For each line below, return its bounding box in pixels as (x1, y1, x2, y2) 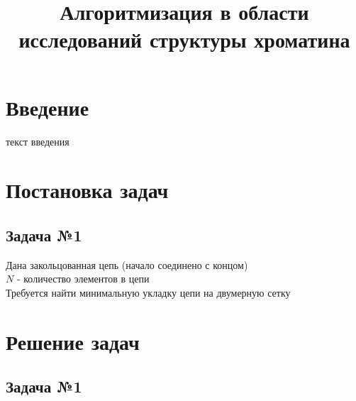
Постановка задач (6, 175, 169, 204)
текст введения (6, 133, 69, 148)
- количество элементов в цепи (16, 271, 150, 286)
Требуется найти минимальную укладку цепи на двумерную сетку (6, 285, 291, 300)
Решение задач (6, 326, 140, 356)
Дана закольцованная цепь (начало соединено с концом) (6, 257, 248, 272)
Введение (6, 92, 89, 121)
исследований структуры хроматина (18, 25, 350, 54)
